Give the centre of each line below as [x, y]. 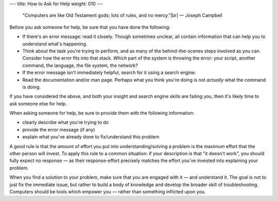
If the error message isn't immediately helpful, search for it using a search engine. [109, 72]
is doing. [31, 87]
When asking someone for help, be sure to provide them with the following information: [102, 113]
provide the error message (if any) [59, 130]
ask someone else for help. [38, 103]
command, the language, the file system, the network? [80, 65]
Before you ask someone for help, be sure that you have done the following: [90, 27]
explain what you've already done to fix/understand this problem [91, 137]
